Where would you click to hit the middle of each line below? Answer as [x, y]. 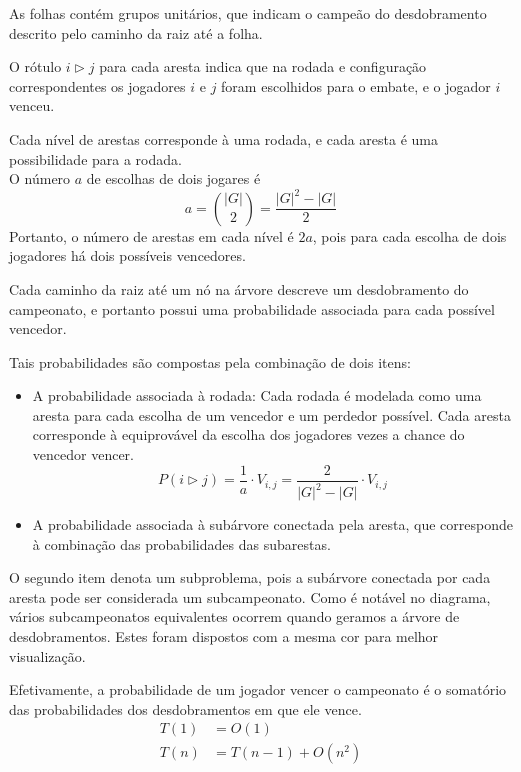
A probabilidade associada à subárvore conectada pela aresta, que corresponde [272, 524]
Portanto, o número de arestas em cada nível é [151, 235]
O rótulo [35, 66]
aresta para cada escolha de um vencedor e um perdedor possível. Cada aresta [271, 414]
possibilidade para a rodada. [95, 158]
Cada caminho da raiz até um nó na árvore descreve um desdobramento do [239, 288]
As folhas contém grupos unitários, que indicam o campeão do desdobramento [248, 13]
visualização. [47, 655]
